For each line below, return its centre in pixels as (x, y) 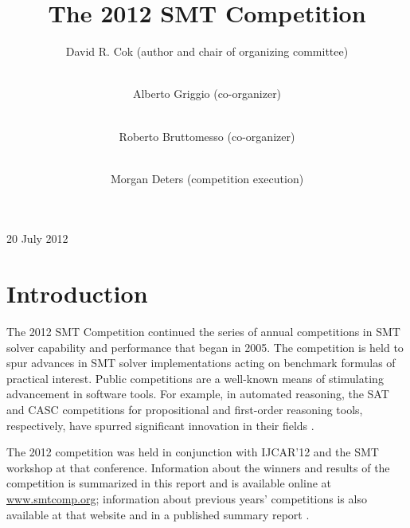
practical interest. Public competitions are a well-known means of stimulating (195, 378)
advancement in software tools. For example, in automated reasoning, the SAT (198, 394)
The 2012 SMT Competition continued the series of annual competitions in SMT (203, 331)
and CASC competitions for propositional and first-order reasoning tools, (185, 409)
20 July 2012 (37, 239)
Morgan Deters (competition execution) (207, 178)
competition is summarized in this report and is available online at (169, 483)
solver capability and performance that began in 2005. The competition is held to (205, 347)
